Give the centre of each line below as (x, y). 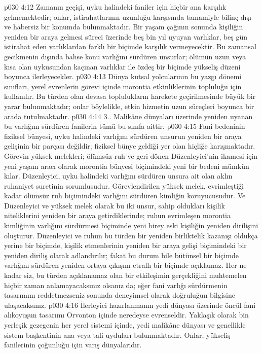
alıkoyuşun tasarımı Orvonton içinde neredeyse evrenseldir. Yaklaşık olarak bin (126, 315)
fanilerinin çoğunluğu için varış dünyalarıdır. (73, 345)
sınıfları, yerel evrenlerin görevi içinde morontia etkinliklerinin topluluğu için (123, 86)
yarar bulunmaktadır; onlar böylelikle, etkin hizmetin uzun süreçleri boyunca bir (129, 106)
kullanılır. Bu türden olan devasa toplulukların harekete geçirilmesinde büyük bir (130, 96)
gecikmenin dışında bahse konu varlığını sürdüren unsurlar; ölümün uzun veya (125, 56)
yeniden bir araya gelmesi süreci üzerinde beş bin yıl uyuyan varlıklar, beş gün (126, 36)
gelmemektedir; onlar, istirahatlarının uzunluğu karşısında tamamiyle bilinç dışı (128, 16)
